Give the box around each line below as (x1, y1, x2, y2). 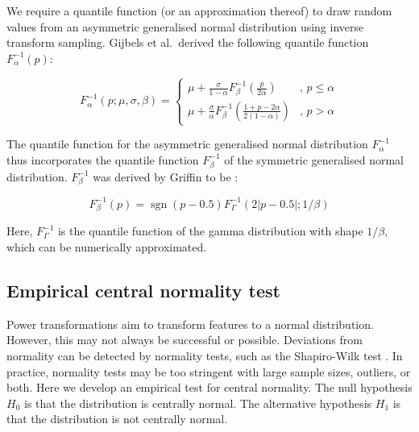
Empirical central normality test (6, 278, 280, 303)
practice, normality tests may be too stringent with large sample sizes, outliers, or (6, 363, 411, 380)
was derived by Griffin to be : (93, 168, 239, 185)
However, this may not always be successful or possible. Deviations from (6, 331, 363, 348)
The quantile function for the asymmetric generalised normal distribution (6, 135, 368, 152)
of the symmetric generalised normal (224, 151, 404, 168)
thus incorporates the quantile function (6, 151, 199, 168)
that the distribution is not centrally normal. (6, 410, 228, 427)
